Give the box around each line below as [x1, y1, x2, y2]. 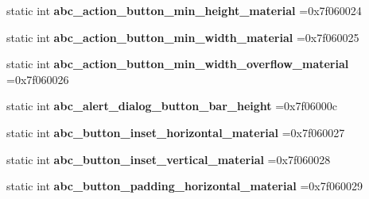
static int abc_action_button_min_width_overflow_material [6, 55, 349, 72]
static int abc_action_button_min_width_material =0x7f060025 [6, 29, 359, 45]
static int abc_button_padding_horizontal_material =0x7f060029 [6, 178, 363, 194]
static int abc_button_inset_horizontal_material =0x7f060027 [6, 124, 345, 140]
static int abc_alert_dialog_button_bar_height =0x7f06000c [6, 98, 338, 114]
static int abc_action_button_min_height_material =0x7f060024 [6, 2, 362, 18]
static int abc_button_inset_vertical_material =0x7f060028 [6, 151, 331, 167]
